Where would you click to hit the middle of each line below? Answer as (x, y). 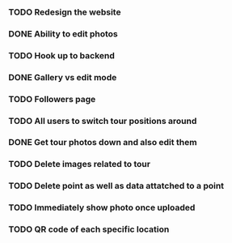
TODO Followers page (52, 99)
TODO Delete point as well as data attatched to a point (116, 186)
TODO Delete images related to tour (80, 164)
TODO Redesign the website (65, 12)
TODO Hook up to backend (62, 55)
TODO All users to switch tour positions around (103, 121)
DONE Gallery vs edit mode (63, 77)
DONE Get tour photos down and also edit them (103, 143)
